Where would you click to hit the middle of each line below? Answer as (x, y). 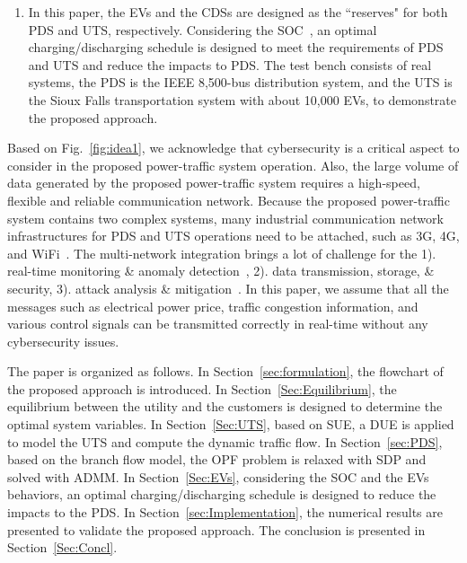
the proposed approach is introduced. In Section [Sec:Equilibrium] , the (202, 388)
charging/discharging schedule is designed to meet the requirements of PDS (236, 47)
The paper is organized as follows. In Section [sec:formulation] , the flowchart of (225, 371)
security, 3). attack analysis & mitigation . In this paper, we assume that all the (228, 288)
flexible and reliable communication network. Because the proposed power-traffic (229, 200)
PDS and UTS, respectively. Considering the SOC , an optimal (203, 29)
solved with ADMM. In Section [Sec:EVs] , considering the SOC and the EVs (218, 476)
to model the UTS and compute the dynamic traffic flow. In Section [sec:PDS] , (225, 441)
